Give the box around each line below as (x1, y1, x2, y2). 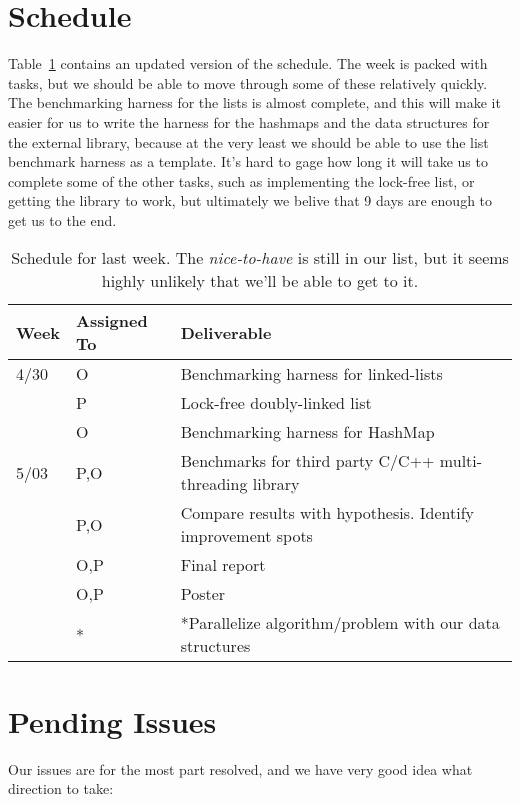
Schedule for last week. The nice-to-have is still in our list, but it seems (11, 246, 509, 270)
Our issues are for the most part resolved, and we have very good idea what (8, 758, 473, 779)
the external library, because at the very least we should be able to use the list (8, 131, 489, 152)
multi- (439, 449, 483, 473)
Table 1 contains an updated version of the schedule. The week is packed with (8, 53, 488, 74)
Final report (180, 553, 266, 577)
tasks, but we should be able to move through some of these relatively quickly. (8, 72, 488, 93)
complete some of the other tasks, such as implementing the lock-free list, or (8, 170, 475, 191)
